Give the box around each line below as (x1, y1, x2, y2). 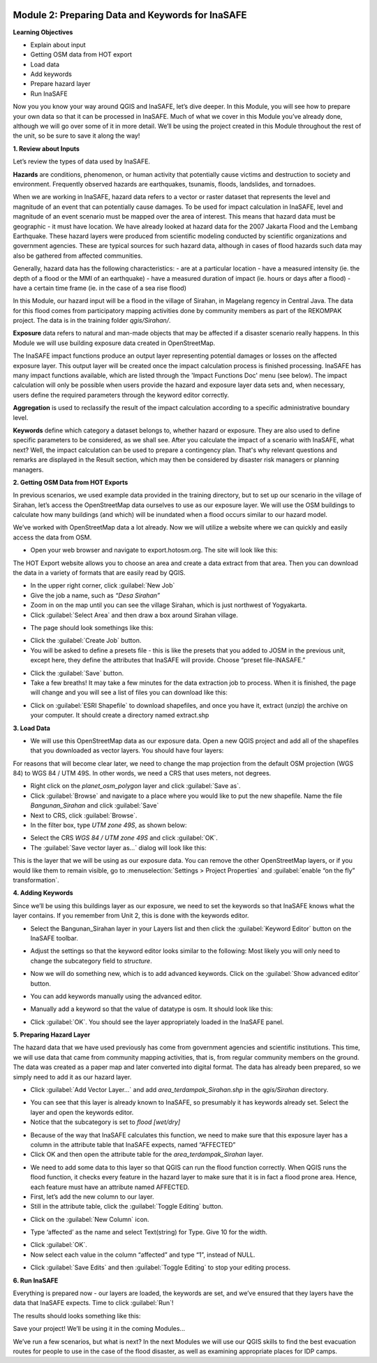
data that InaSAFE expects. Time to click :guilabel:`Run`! (13, 1299, 174, 1307)
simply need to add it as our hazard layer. (13, 1072, 132, 1081)
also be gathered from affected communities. (13, 252, 143, 260)
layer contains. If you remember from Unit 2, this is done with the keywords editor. (13, 912, 249, 920)
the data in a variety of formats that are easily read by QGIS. (13, 569, 186, 577)
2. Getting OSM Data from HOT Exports (13, 478, 128, 486)
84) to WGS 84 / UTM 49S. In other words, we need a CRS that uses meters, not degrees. (13, 769, 272, 778)
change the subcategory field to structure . (30, 956, 153, 965)
